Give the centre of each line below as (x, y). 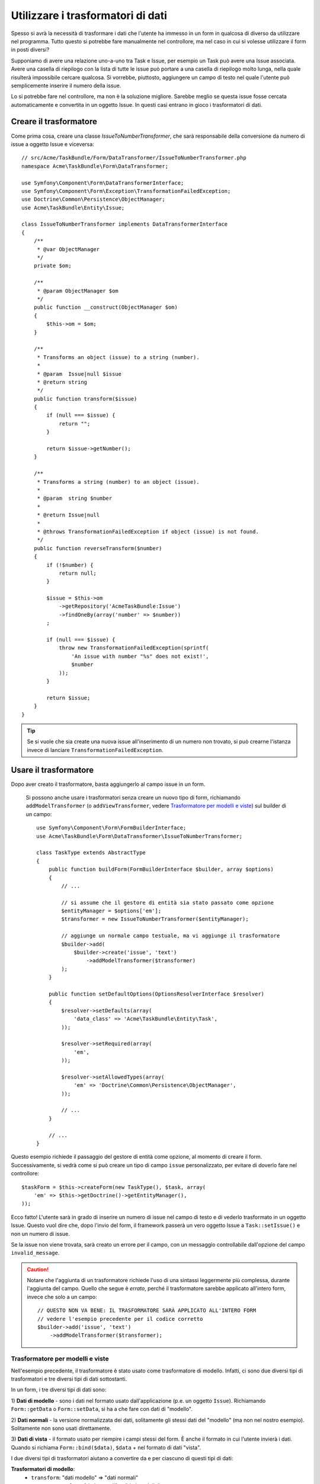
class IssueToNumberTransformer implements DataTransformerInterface (125, 224)
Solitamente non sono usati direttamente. (61, 1428)
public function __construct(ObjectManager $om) (105, 307)
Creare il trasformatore (54, 122)
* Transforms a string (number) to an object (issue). (118, 482)
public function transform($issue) (85, 399)
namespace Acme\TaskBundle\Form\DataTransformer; (95, 166)
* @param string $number (75, 498)
